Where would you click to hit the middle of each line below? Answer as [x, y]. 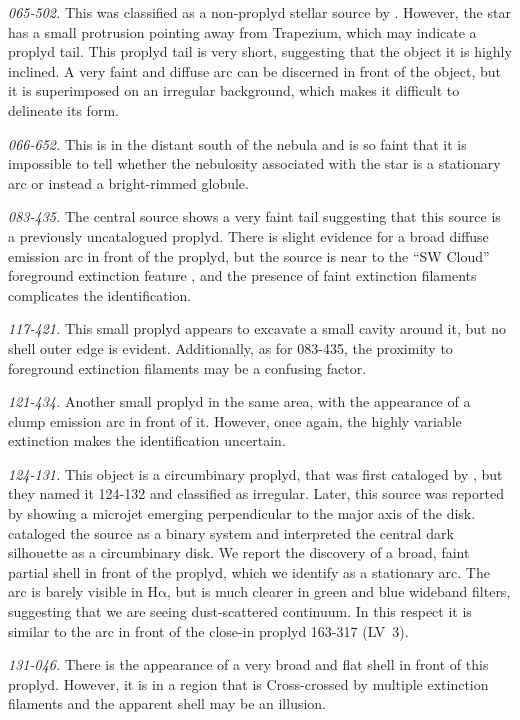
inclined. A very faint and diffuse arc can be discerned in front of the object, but [255, 70]
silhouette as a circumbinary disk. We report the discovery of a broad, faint [239, 552]
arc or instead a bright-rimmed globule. [128, 182]
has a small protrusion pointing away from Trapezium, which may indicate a [242, 31]
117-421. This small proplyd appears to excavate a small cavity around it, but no [257, 328]
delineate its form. [63, 109]
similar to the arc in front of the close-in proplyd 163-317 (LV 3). [208, 630]
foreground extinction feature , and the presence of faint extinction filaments [242, 275]
